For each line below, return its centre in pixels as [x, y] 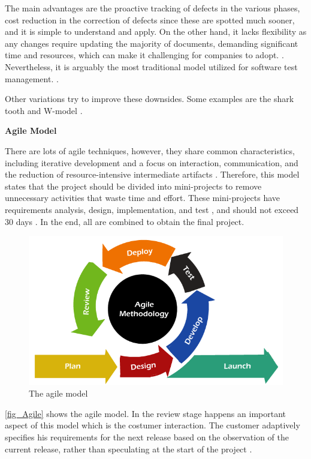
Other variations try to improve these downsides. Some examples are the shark [150, 99]
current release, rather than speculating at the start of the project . [129, 448]
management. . [32, 78]
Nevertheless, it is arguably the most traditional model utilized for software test [151, 66]
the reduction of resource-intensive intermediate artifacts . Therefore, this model [152, 174]
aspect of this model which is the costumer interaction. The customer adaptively [153, 425]
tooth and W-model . [44, 110]
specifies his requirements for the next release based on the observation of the [147, 436]
